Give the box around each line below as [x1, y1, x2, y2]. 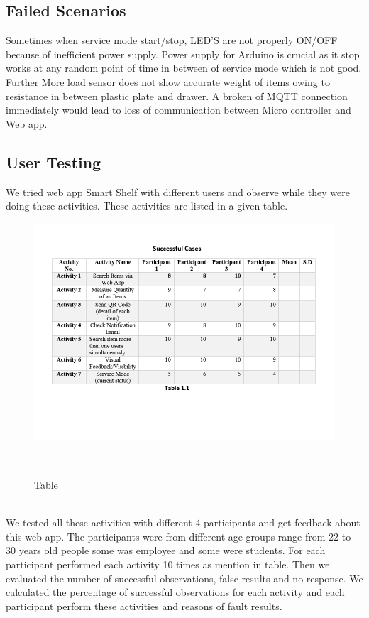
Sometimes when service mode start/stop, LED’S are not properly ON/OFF [6, 33, 338, 48]
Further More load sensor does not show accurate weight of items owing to [6, 74, 330, 89]
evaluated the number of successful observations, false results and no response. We [6, 570, 363, 585]
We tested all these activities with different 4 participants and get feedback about [6, 515, 360, 530]
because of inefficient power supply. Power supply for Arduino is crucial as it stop [6, 46, 360, 61]
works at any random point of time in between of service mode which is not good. [6, 60, 362, 75]
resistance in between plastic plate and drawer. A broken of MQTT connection [6, 88, 348, 103]
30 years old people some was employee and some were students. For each [6, 543, 326, 558]
